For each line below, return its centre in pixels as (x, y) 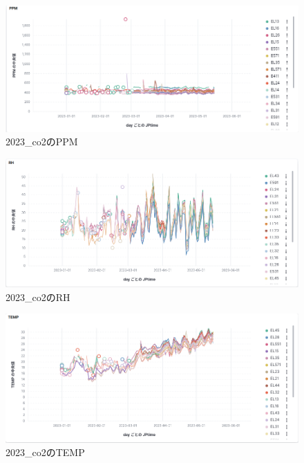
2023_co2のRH (38, 297)
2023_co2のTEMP (45, 452)
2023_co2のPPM (42, 142)
